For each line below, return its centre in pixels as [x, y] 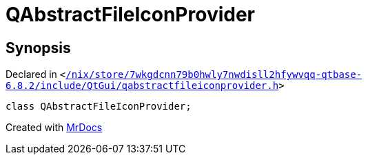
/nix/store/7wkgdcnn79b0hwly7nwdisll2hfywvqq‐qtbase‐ [214, 75]
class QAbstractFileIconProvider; [99, 107]
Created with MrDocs [54, 128]
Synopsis [38, 48]
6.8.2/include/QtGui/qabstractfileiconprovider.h [142, 86]
